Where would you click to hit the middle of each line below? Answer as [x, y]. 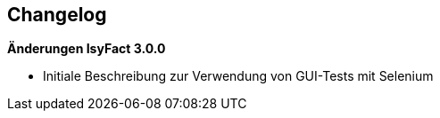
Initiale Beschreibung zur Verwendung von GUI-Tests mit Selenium [238, 76]
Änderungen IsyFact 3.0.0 [87, 49]
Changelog [57, 15]
